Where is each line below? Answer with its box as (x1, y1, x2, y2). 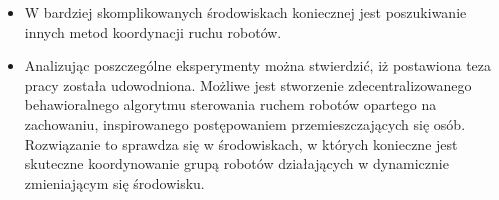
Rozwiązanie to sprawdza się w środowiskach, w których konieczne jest (24, 133, 458, 154)
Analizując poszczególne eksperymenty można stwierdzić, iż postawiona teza (24, 55, 492, 76)
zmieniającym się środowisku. (24, 172, 205, 193)
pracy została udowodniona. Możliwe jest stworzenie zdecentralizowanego (24, 74, 472, 95)
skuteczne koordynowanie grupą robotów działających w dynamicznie (24, 153, 449, 174)
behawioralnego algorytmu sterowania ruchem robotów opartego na (24, 94, 437, 115)
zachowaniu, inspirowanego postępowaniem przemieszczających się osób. (24, 113, 466, 134)
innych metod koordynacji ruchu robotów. (24, 21, 282, 42)
